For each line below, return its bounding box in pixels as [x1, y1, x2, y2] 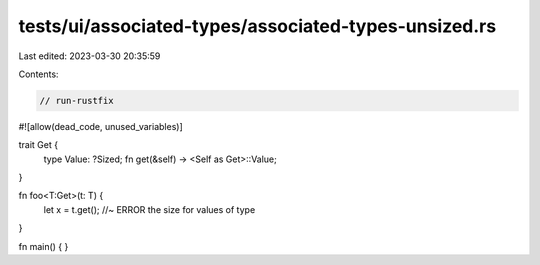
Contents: [18, 68, 59, 80]
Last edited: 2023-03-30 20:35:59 [18, 50, 161, 62]
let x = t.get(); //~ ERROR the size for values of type [43, 203, 256, 215]
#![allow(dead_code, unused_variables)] [18, 120, 184, 132]
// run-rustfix [39, 95, 114, 106]
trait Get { [18, 139, 59, 151]
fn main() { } [18, 240, 69, 252]
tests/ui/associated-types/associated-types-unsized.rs [18, 15, 497, 37]
